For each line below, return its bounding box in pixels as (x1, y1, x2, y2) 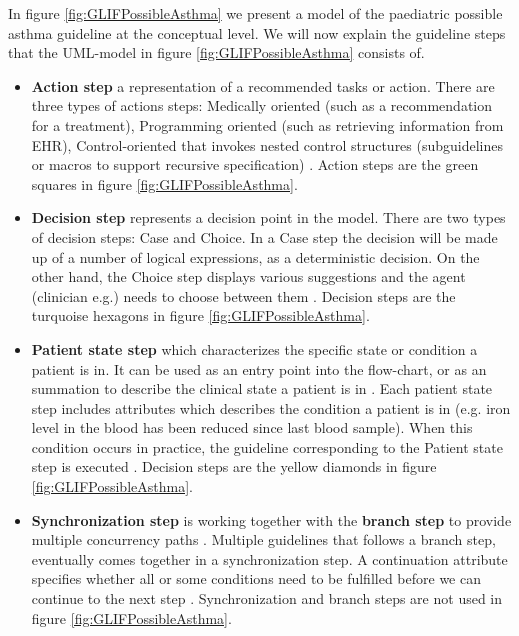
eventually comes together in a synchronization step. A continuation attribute (31, 548, 508, 569)
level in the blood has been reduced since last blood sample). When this (31, 417, 473, 438)
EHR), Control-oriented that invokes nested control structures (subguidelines (31, 134, 504, 155)
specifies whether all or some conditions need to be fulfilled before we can (31, 568, 481, 589)
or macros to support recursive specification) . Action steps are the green (31, 154, 479, 175)
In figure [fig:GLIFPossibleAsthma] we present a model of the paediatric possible (8, 3, 503, 23)
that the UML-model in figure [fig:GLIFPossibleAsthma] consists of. (8, 42, 425, 63)
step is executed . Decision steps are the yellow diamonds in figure (31, 456, 437, 477)
